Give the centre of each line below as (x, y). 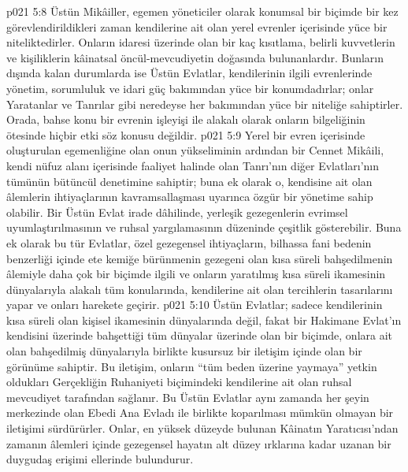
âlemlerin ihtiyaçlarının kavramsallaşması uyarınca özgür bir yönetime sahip (190, 197)
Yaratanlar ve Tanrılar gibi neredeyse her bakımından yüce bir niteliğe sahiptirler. (205, 104)
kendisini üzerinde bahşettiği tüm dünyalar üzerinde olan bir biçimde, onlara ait (200, 335)
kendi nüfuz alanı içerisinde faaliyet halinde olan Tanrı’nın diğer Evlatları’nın (193, 165)
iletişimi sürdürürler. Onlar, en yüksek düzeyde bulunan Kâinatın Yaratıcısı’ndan (202, 428)
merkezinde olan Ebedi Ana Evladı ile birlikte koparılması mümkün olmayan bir (200, 413)
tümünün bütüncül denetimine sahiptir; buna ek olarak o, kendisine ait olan (189, 181)
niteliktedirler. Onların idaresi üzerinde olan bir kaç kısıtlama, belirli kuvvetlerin (201, 42)
